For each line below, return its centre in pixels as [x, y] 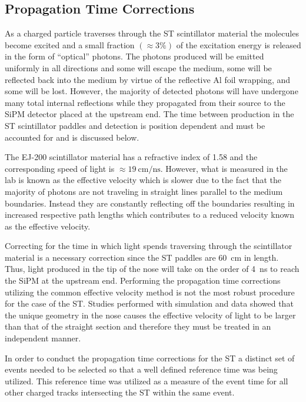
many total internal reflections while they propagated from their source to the [145, 102]
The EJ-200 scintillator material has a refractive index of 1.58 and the [131, 157]
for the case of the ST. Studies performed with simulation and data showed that [149, 303]
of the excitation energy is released [239, 44]
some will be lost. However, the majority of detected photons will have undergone [152, 91]
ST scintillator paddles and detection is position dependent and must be [135, 125]
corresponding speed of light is [60, 168]
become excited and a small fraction [70, 44]
